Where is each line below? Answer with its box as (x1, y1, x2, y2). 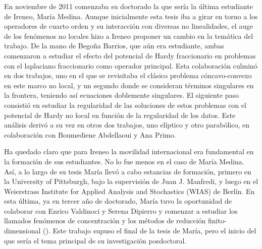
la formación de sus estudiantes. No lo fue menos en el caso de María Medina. (4, 156, 244, 166)
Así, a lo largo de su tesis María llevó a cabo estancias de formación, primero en (4, 166, 251, 176)
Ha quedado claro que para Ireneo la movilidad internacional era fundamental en (4, 146, 254, 157)
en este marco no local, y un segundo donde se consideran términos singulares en (4, 80, 254, 90)
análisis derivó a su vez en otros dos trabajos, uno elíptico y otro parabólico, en (4, 119, 249, 130)
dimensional (4, 225, 41, 236)
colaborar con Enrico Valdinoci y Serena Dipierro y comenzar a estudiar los (4, 205, 238, 216)
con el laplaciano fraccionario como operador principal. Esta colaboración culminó (4, 60, 257, 71)
